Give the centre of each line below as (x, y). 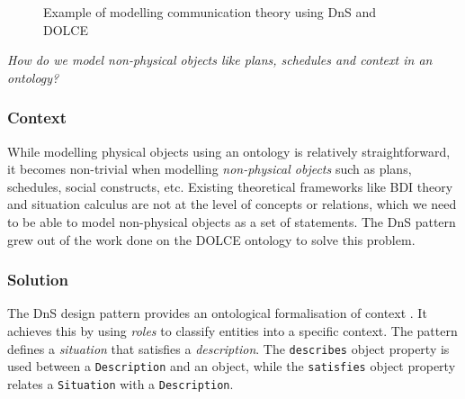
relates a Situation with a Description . (121, 383)
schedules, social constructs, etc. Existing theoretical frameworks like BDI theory (230, 186)
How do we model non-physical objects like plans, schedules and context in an (220, 60)
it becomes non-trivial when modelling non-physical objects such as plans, (210, 169)
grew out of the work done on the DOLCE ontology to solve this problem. (211, 239)
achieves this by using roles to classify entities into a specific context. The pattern (232, 330)
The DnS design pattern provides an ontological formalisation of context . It (217, 313)
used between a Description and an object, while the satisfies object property (232, 366)
